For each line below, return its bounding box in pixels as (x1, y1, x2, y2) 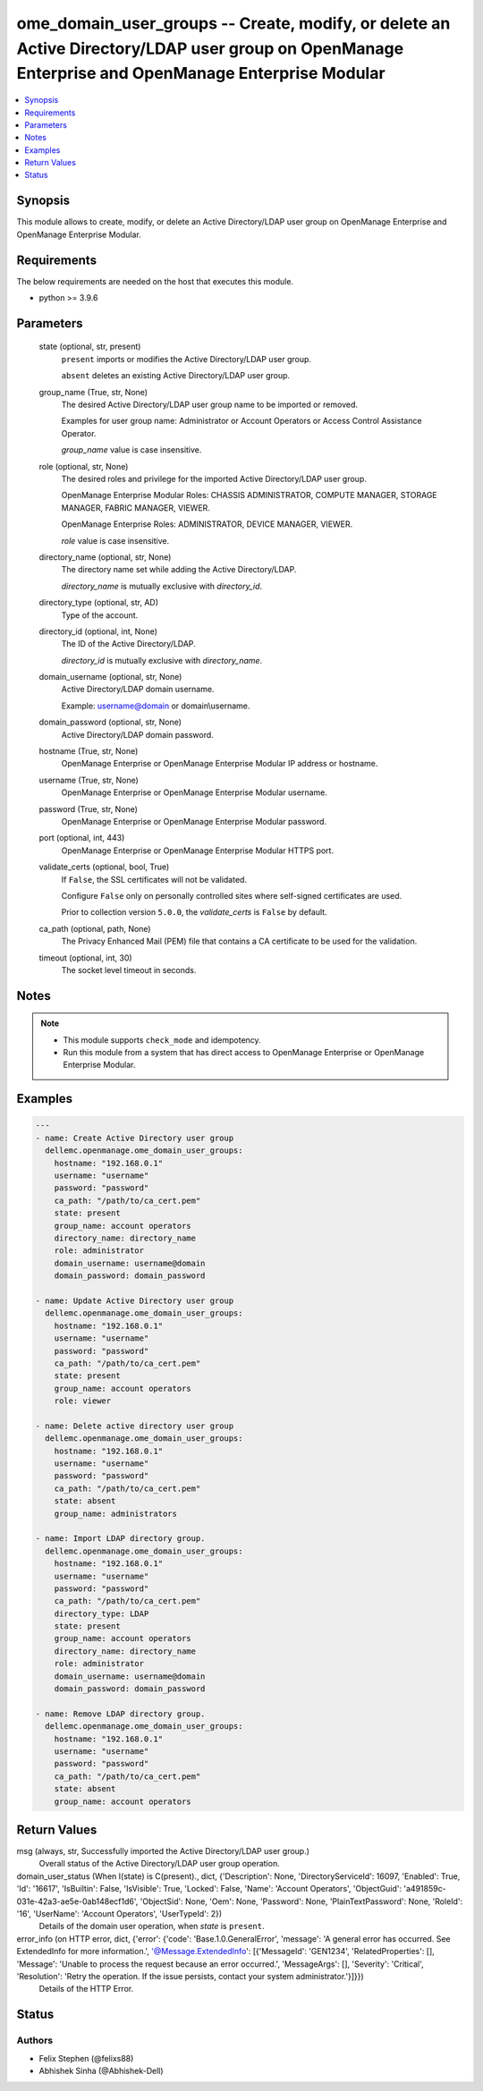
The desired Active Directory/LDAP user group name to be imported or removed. (61, 399, 358, 411)
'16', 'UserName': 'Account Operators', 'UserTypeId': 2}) (16, 1909, 223, 1919)
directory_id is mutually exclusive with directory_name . (61, 655, 263, 665)
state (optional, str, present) (38, 341, 141, 352)
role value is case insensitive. (61, 535, 170, 546)
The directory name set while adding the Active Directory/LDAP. (61, 564, 297, 575)
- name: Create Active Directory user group (35, 1132, 234, 1143)
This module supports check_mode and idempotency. (63, 1034, 261, 1045)
